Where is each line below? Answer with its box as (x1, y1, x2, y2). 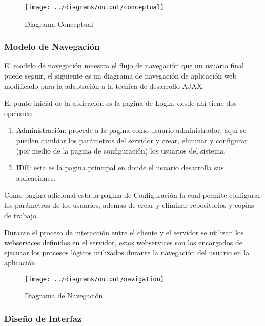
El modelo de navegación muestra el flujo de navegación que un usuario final (4, 60, 244, 71)
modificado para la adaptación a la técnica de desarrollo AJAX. (4, 80, 205, 91)
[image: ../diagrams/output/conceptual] (25, 4, 165, 11)
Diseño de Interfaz (4, 312, 82, 324)
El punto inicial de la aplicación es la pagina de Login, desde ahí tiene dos (4, 98, 237, 108)
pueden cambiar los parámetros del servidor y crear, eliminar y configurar (16, 135, 248, 146)
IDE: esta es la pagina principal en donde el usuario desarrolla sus (16, 162, 224, 173)
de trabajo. (4, 209, 38, 220)
